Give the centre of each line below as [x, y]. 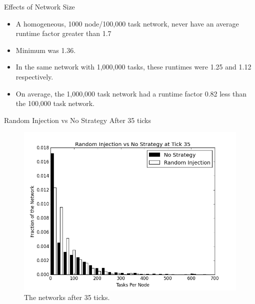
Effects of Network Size [39, 6]
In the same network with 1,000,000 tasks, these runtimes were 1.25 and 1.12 [133, 67]
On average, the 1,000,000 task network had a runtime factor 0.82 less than [131, 93]
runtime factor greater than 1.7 [63, 33]
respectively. [34, 76]
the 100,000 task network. [55, 103]
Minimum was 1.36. [46, 50]
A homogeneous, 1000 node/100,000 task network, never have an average [127, 23]
